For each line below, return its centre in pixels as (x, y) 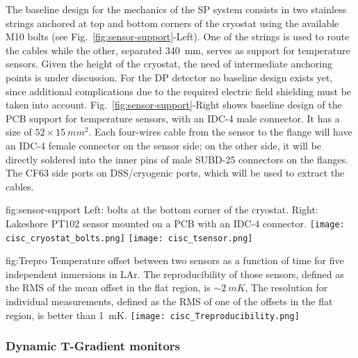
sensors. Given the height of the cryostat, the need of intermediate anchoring (169, 64)
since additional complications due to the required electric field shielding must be (179, 91)
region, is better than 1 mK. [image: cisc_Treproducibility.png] (153, 315)
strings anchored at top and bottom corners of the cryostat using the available (172, 23)
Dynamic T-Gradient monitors (93, 346)
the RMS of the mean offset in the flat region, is (108, 287)
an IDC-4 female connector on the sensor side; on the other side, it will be (164, 145)
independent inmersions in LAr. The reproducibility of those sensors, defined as (175, 274)
